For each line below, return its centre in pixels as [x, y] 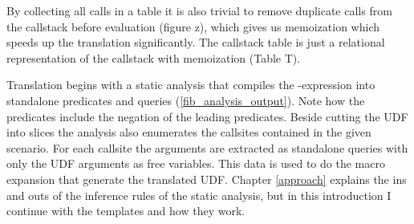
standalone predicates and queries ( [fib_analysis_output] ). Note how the [186, 100]
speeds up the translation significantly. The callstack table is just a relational [196, 42]
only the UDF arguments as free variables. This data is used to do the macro [196, 163]
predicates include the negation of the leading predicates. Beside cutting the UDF [207, 116]
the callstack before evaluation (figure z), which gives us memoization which [193, 26]
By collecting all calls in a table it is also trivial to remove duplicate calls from [199, 10]
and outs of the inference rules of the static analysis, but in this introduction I [199, 195]
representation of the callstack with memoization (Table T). [154, 57]
